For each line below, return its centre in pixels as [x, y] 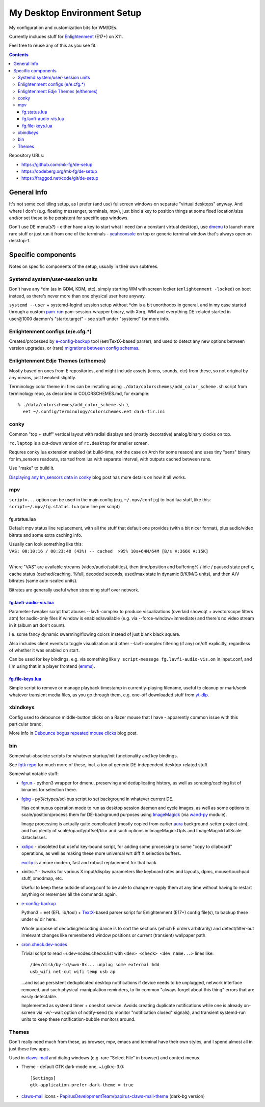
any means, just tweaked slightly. [42, 377]
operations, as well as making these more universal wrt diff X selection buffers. [101, 853]
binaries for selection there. [49, 790]
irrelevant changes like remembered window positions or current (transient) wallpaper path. [114, 935]
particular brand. [26, 724]
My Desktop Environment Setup [75, 13]
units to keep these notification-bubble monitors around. [79, 1019]
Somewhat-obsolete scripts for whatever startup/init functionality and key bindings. [93, 755]
